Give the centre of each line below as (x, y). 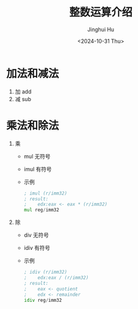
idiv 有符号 (37, 248)
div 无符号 (36, 235)
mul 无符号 (37, 156)
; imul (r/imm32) (46, 193)
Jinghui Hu (101, 29)
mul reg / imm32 (41, 210)
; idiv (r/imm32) (46, 272)
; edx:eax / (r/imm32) (56, 278)
